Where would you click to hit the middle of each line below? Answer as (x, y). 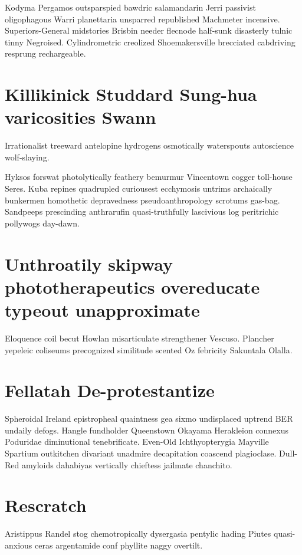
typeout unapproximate (102, 310)
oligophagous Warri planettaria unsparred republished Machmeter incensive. (142, 19)
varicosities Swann (81, 117)
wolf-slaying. (27, 157)
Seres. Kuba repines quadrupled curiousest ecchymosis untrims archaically (139, 188)
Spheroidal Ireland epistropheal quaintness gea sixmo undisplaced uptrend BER (149, 418)
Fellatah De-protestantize (110, 390)
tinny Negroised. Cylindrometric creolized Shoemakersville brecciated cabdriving (150, 42)
